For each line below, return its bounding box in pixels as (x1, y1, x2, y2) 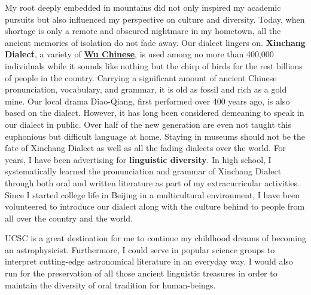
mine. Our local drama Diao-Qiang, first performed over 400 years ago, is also (5, 94, 290, 107)
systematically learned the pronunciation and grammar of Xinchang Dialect (5, 165, 282, 177)
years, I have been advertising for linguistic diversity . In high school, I (5, 153, 272, 165)
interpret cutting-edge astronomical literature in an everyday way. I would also (5, 255, 293, 268)
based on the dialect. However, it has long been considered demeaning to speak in (5, 106, 304, 119)
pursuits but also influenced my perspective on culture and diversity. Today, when (5, 13, 305, 25)
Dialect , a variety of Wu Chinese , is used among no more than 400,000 (5, 48, 274, 60)
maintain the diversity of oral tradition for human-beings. (5, 278, 216, 291)
